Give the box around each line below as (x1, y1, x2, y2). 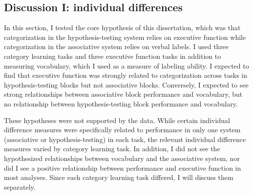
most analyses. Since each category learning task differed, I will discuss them (4, 172, 233, 182)
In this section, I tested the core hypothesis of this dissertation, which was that (4, 22, 241, 33)
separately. (4, 181, 36, 192)
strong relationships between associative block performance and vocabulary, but (4, 89, 243, 99)
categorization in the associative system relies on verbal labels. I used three (4, 41, 229, 52)
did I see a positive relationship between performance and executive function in (4, 162, 241, 173)
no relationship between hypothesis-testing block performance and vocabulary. (4, 98, 238, 108)
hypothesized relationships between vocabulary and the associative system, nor (4, 153, 240, 163)
